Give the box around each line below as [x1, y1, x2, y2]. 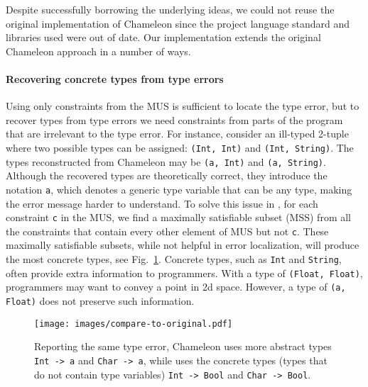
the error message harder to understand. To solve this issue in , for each [6, 196, 318, 211]
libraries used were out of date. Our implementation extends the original [6, 30, 321, 45]
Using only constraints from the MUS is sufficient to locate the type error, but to [6, 99, 359, 113]
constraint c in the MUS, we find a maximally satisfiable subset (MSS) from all [6, 210, 351, 225]
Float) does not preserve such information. [6, 293, 195, 308]
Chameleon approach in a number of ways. [6, 43, 191, 58]
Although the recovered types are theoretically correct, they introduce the [6, 168, 328, 183]
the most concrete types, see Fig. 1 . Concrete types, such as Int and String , [6, 252, 342, 267]
